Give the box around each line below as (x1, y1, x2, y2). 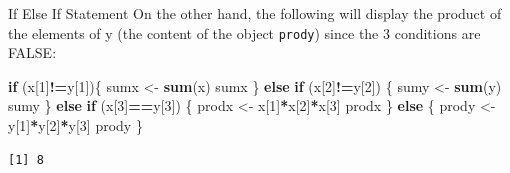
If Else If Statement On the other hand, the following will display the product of (8, 3, 502, 23)
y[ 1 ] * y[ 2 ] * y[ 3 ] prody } (8, 115, 143, 136)
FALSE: (8, 42, 57, 63)
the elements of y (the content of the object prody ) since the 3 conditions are (8, 22, 481, 43)
